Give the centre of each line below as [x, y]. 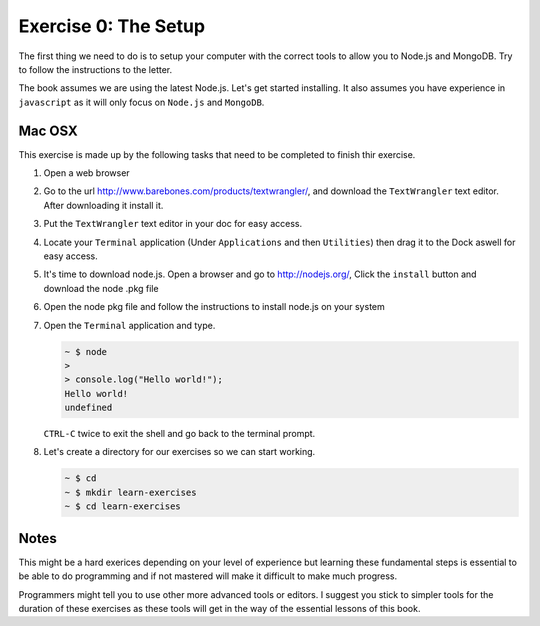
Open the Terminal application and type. [129, 325]
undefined [88, 408]
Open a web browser [86, 173]
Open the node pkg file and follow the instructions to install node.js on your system [214, 307]
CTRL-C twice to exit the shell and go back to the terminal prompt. [179, 434]
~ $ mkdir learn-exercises [130, 492]
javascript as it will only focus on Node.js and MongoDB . [141, 102]
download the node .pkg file [101, 288]
